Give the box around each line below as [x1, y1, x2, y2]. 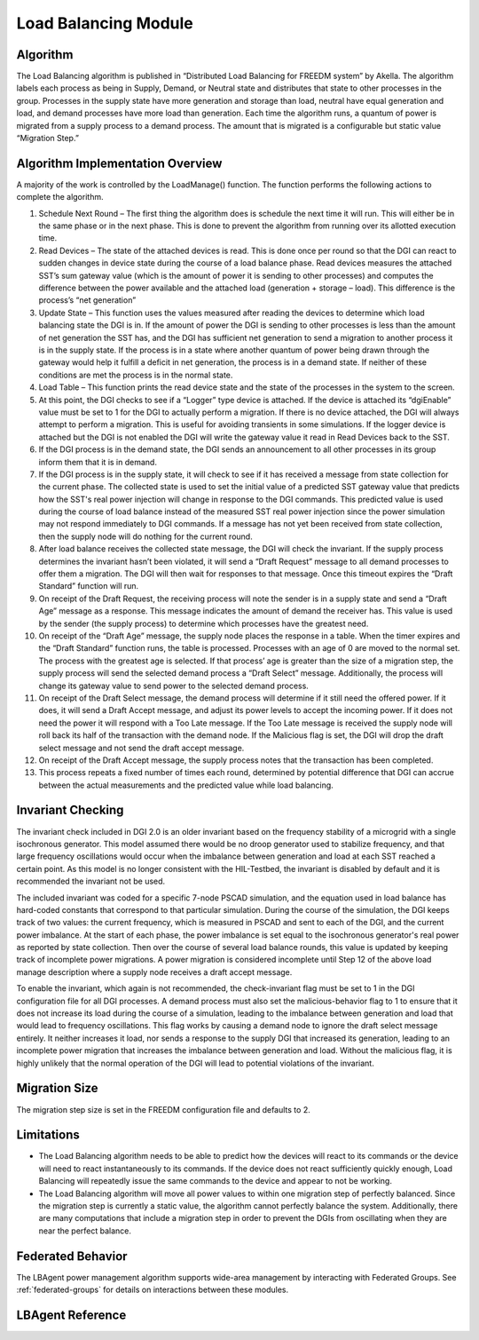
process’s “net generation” [38, 295, 137, 305]
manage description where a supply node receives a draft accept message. [16, 966, 293, 977]
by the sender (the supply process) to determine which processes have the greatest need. [38, 618, 369, 629]
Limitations [16, 1128, 80, 1143]
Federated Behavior [16, 1249, 128, 1264]
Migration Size [16, 1081, 98, 1096]
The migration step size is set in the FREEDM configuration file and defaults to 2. [16, 1104, 310, 1114]
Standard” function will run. [38, 581, 139, 591]
